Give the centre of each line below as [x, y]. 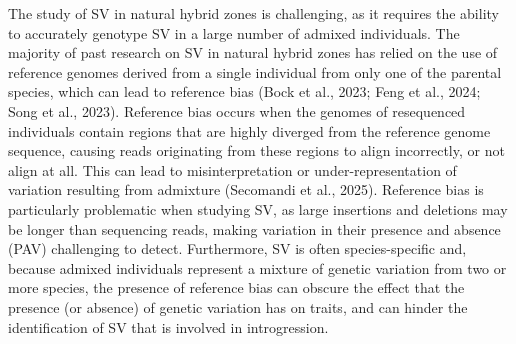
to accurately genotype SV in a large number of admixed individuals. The [234, 32]
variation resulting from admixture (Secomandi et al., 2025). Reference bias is [246, 189]
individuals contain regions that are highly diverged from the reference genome [249, 130]
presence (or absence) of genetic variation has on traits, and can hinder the [238, 306]
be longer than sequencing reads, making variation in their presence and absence [254, 228]
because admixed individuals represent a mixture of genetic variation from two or [257, 267]
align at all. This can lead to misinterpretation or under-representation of [232, 169]
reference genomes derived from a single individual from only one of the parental [255, 71]
